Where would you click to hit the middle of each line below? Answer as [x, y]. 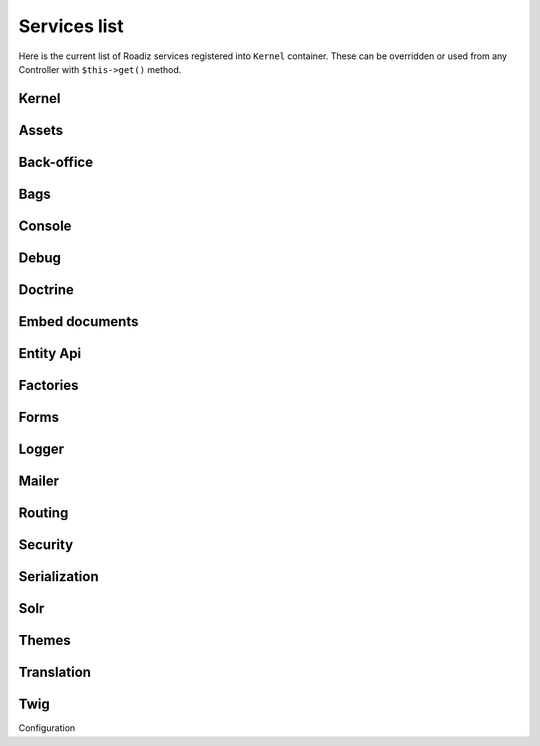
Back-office [56, 161]
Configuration [47, 728]
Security [46, 544]
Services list [71, 26]
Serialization [58, 576]
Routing [43, 512]
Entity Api [50, 353]
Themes [45, 640]
